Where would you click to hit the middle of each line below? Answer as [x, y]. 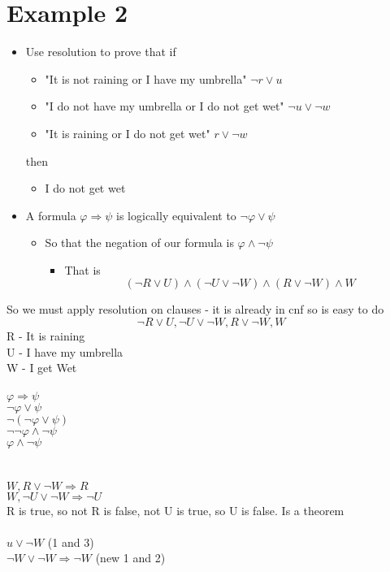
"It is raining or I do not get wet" [128, 133]
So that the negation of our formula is [139, 243]
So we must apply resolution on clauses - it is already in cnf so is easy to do [195, 309]
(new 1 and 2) [130, 558]
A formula [51, 215]
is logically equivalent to [176, 215]
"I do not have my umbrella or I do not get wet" [165, 106]
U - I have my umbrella [65, 351]
